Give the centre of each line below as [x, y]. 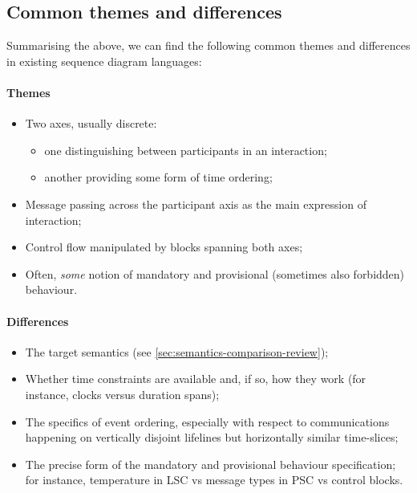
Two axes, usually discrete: [91, 123]
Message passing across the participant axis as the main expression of [196, 204]
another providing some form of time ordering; [158, 177]
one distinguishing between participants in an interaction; [186, 150]
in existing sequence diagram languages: [104, 61]
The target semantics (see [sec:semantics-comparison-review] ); [177, 351]
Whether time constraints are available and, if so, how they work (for [196, 379]
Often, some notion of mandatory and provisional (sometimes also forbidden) [215, 273]
